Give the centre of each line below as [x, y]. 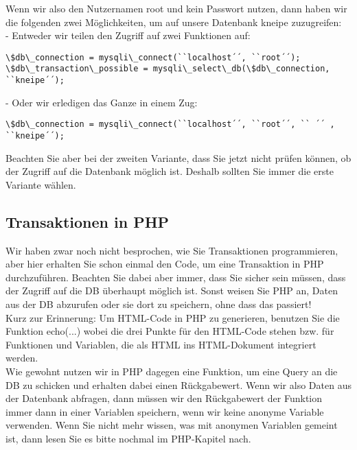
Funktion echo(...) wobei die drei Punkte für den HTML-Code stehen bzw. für [170, 331]
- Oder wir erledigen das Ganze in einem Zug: [102, 102]
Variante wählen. [41, 184]
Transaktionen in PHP [88, 221]
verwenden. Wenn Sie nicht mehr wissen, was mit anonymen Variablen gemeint [172, 425]
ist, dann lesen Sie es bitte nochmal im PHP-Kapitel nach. [128, 438]
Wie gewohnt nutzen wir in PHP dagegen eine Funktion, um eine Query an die [172, 371]
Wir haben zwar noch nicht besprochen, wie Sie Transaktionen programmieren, [172, 250]
